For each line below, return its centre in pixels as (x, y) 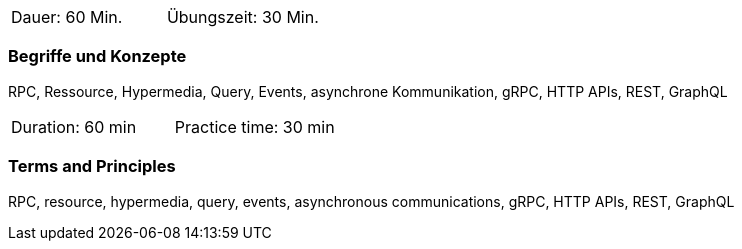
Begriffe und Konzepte (97, 56)
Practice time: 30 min (254, 126)
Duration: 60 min (74, 126)
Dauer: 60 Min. (67, 17)
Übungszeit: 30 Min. (242, 17)
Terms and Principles (92, 166)
